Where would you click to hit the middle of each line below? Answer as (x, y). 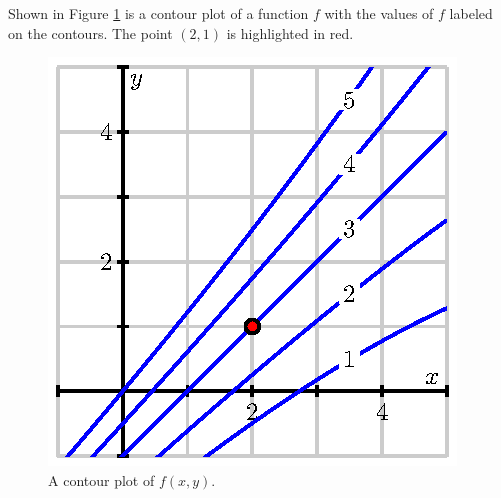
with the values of (379, 13)
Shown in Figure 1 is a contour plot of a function (158, 13)
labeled (471, 13)
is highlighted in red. (290, 32)
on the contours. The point (90, 32)
